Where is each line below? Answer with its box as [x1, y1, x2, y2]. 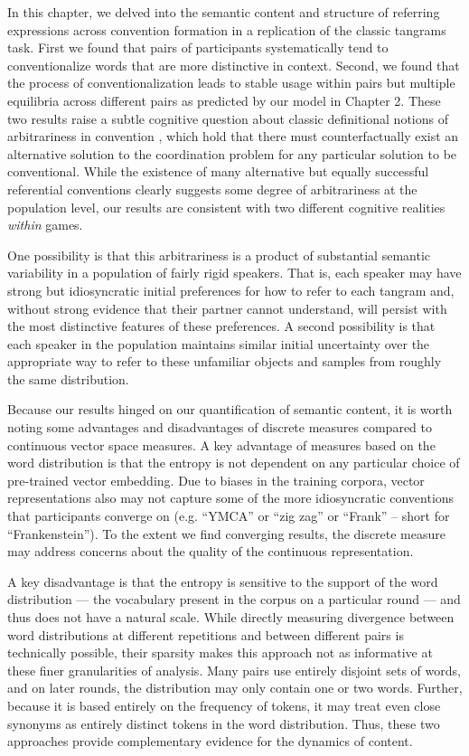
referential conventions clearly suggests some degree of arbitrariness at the [7, 179, 417, 198]
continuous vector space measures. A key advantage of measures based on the [7, 435, 436, 454]
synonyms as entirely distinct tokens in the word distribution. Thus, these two [7, 713, 440, 732]
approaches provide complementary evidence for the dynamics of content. [7, 732, 413, 751]
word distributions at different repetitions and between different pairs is [7, 625, 404, 644]
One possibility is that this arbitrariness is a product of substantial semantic [7, 245, 431, 264]
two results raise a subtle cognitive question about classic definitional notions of [7, 109, 448, 128]
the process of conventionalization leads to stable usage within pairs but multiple [7, 73, 455, 92]
